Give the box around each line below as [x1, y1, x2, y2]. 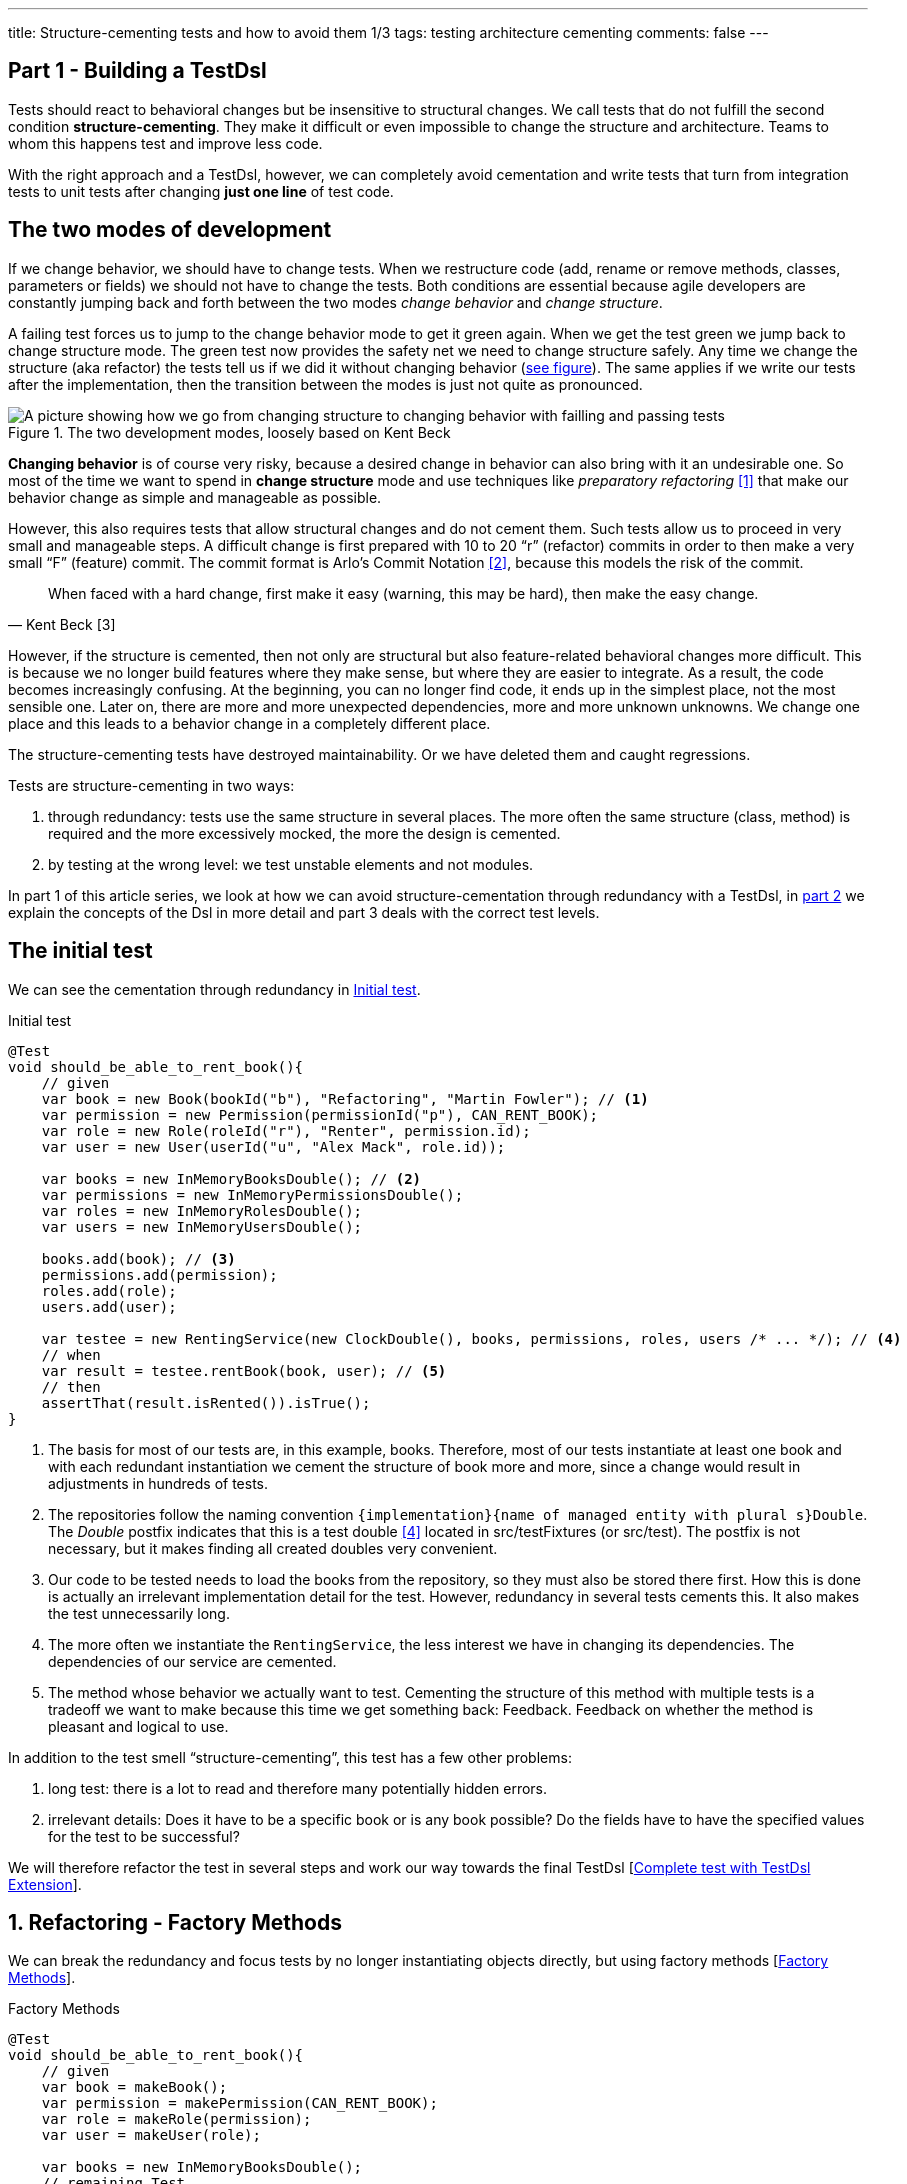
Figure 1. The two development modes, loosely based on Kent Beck [8, 423, 451, 441]
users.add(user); [41, 1298, 177, 1315]
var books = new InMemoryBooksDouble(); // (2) [41, 1170, 422, 1187]
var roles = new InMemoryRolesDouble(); [41, 1202, 363, 1219]
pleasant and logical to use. [48, 1717, 229, 1735]
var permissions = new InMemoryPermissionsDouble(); [41, 1186, 464, 1203]
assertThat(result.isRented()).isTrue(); [41, 1394, 371, 1411]
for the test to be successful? [48, 1827, 240, 1845]
